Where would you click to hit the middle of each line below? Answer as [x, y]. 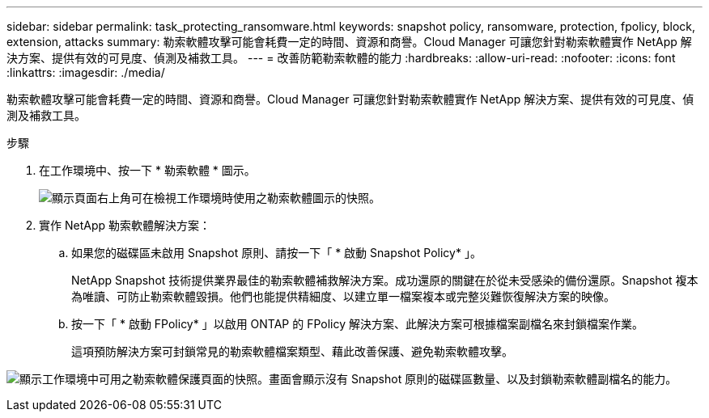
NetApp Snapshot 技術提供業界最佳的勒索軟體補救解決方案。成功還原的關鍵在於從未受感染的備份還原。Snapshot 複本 [385, 280]
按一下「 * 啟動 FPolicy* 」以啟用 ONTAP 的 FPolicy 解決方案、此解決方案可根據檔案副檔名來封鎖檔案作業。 [358, 324]
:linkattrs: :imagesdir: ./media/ [86, 72]
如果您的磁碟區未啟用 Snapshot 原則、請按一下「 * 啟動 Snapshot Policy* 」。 [276, 253]
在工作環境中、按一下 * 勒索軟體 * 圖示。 [147, 170]
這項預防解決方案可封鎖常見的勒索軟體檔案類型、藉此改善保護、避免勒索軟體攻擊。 [292, 351]
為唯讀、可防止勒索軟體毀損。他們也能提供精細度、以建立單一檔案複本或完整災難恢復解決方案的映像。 [343, 296]
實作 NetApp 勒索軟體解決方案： [125, 225]
